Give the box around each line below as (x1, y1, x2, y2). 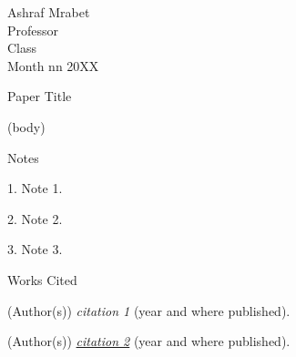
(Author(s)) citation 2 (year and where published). (7, 331, 291, 351)
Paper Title (7, 87, 72, 106)
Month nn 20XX (7, 56, 99, 75)
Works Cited (7, 270, 77, 289)
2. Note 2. (7, 209, 63, 228)
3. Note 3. (7, 240, 63, 259)
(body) (7, 117, 46, 136)
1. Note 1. (7, 178, 63, 198)
